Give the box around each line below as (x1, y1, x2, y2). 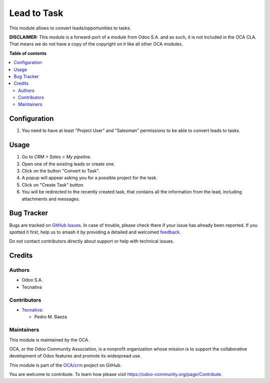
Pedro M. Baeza (34, 314, 67, 320)
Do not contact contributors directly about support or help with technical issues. (9, 238, 174, 244)
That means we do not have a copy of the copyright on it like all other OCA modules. (9, 41, 183, 47)
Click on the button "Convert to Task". (21, 168, 100, 174)
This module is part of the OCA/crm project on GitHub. (9, 362, 122, 368)
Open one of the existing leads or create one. (21, 160, 115, 167)
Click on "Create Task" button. (21, 181, 84, 187)
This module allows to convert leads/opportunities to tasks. (9, 25, 131, 31)
